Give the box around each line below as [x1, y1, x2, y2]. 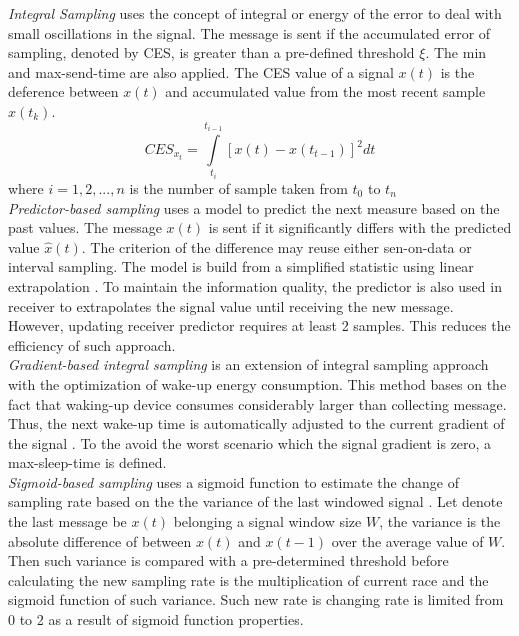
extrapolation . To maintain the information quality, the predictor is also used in [8, 275, 502, 296]
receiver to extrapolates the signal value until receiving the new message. [8, 295, 454, 316]
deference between [8, 81, 119, 102]
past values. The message [8, 217, 162, 238]
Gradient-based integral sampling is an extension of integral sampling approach [8, 354, 489, 375]
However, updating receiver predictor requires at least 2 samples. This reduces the [8, 315, 511, 336]
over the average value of [331, 530, 484, 551]
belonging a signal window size [173, 511, 362, 532]
